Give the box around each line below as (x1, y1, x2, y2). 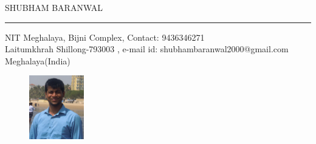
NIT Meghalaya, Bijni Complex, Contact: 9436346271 (5, 30, 205, 43)
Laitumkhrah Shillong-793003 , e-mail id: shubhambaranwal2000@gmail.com (5, 43, 289, 55)
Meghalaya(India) (5, 54, 70, 67)
